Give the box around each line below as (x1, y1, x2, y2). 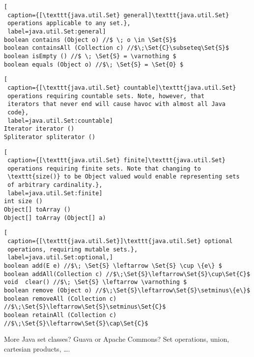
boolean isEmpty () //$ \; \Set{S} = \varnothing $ (4, 52, 176, 60)
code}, (7, 108, 29, 116)
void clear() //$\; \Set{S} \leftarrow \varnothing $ (4, 279, 187, 286)
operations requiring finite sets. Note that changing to (7, 165, 201, 172)
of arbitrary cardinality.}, (7, 181, 103, 189)
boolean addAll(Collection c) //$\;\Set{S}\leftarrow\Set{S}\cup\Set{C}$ (4, 270, 251, 278)
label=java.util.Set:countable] (7, 117, 113, 124)
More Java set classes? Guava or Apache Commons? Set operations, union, (4, 334, 229, 344)
